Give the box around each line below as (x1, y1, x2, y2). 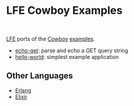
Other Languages (6, 70, 74, 81)
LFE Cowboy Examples (6, 4, 123, 17)
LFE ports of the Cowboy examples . (6, 35, 95, 42)
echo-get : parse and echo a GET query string (14, 46, 129, 54)
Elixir (14, 93, 28, 100)
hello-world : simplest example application (14, 53, 120, 60)
